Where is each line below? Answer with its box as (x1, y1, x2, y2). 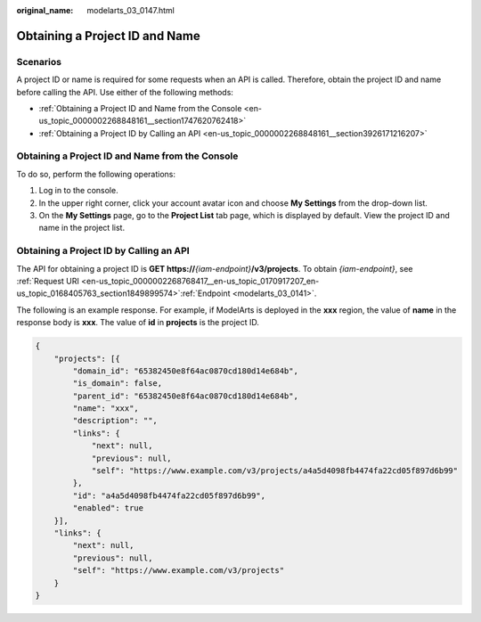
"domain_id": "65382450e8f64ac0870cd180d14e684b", (72, 365, 298, 376)
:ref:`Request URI (16, 275, 80, 286)
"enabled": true (72, 503, 144, 513)
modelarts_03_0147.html (86, 5, 175, 15)
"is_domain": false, (72, 379, 163, 389)
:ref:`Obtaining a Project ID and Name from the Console (38, 102, 242, 113)
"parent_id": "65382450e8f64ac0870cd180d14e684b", (72, 390, 298, 401)
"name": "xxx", (72, 404, 140, 413)
